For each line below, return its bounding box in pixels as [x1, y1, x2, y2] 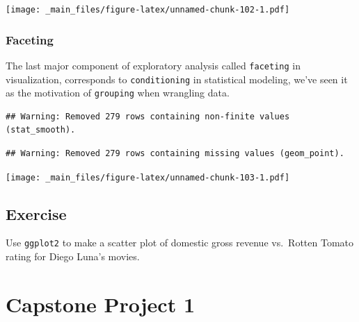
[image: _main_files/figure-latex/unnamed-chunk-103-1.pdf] [6, 172, 290, 183]
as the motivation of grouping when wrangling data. [6, 85, 230, 100]
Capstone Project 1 [6, 289, 196, 318]
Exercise [6, 203, 67, 224]
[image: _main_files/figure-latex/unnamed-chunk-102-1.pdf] [6, 5, 290, 15]
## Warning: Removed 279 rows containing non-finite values [6, 111, 290, 121]
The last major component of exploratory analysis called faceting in [6, 58, 301, 72]
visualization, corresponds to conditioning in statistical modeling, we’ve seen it [6, 71, 348, 86]
